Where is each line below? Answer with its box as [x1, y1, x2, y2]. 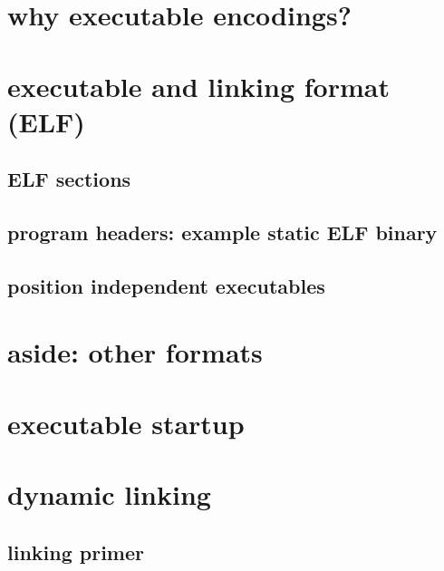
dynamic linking [7, 476, 211, 513]
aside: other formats [7, 334, 263, 371]
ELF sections [7, 165, 131, 193]
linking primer [7, 537, 145, 566]
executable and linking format [7, 67, 390, 104]
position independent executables [7, 271, 325, 299]
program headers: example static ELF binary [7, 218, 438, 247]
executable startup [7, 404, 245, 441]
